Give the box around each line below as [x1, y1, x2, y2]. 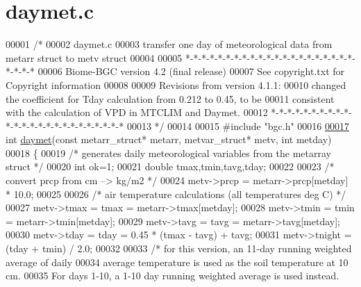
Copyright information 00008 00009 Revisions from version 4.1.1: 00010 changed [6, 77, 346, 92]
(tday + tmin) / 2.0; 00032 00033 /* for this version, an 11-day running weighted [6, 241, 352, 256]
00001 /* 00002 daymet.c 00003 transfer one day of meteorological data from [6, 37, 333, 51]
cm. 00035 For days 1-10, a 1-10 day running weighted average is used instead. [6, 268, 339, 283]
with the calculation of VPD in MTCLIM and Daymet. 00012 [6, 105, 268, 120]
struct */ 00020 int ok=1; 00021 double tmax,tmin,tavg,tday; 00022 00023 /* [6, 159, 335, 174]
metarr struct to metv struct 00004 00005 [6, 50, 183, 65]
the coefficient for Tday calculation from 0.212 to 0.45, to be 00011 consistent [6, 91, 335, 106]
